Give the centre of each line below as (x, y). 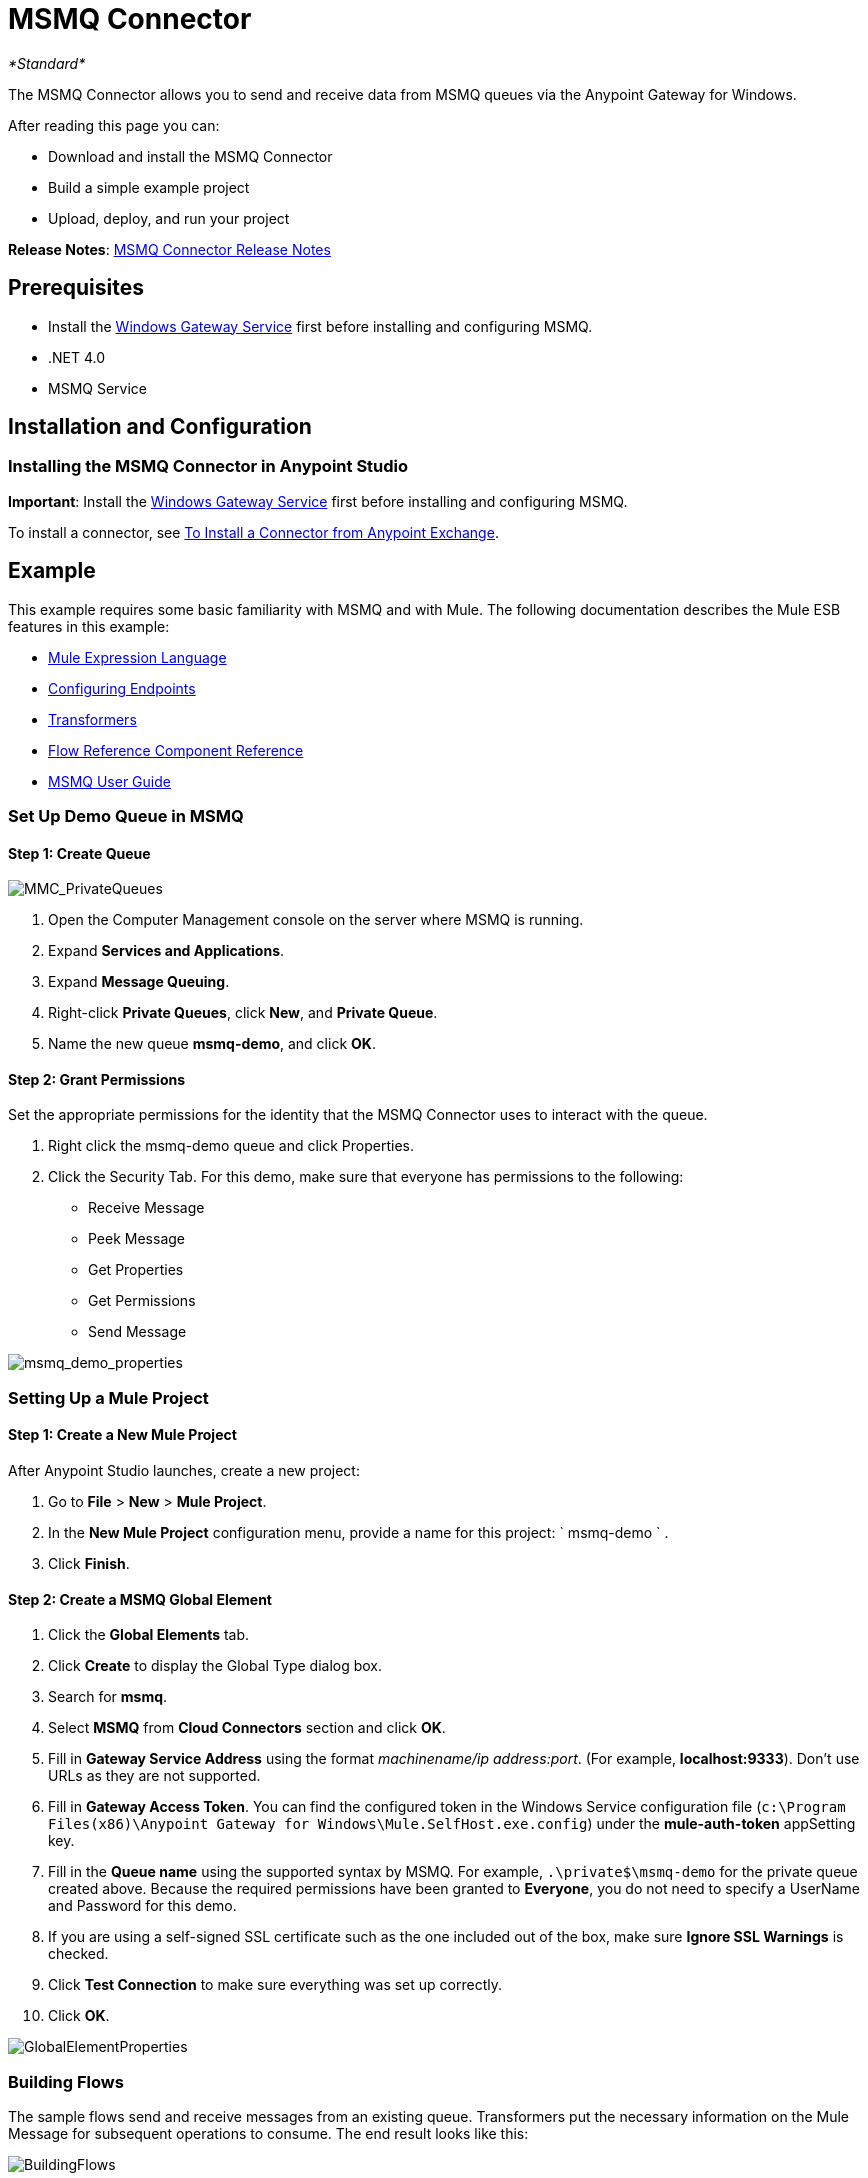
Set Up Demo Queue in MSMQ (126, 816)
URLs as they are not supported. (154, 1776)
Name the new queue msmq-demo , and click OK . (212, 1044)
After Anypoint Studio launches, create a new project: (184, 1471)
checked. (78, 1954)
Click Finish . (89, 1564)
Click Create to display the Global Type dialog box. (215, 1666)
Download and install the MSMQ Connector (190, 156)
